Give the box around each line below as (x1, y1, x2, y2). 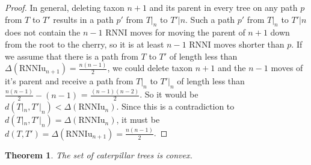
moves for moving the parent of (130, 26, 245, 39)
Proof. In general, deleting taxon (5, 1, 125, 13)
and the (217, 61, 246, 74)
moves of (271, 61, 303, 74)
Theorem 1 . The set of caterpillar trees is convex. (5, 148, 192, 161)
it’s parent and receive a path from (5, 75, 134, 87)
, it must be (116, 113, 160, 126)
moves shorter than (214, 37, 285, 50)
